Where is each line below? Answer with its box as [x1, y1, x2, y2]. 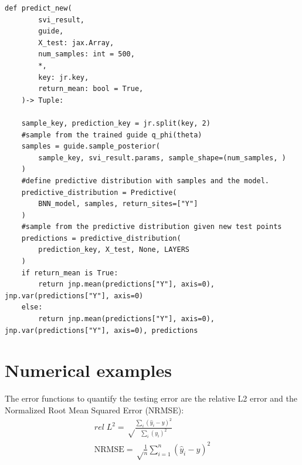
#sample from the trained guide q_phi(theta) [21, 130, 202, 139]
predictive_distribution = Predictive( [21, 188, 177, 197]
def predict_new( [5, 4, 72, 12]
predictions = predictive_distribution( [21, 234, 181, 242]
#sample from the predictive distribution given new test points [21, 223, 282, 231]
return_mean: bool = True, [38, 85, 144, 93]
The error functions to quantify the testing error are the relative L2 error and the [5, 392, 297, 405]
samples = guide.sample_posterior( [21, 142, 160, 151]
